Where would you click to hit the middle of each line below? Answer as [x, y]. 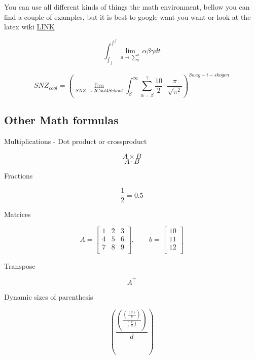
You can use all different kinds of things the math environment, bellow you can [127, 7]
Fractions [19, 175]
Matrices [17, 214]
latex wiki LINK [29, 27]
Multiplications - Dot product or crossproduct [76, 141]
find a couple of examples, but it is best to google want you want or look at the [128, 16]
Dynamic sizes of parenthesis [49, 297]
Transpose [20, 265]
